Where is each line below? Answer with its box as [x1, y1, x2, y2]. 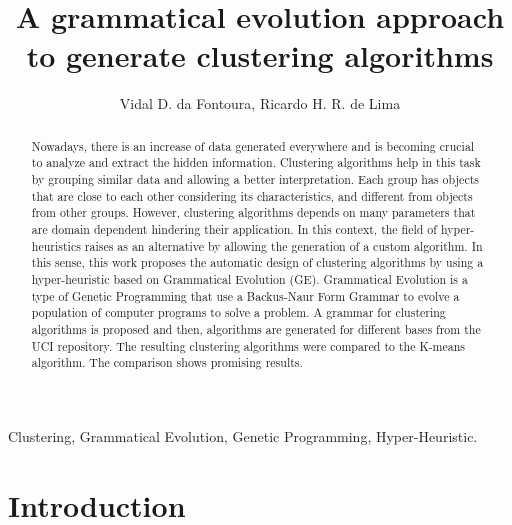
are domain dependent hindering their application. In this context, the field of [31, 220, 437, 237]
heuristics [31, 237, 81, 254]
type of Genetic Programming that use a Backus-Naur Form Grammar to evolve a [31, 287, 460, 304]
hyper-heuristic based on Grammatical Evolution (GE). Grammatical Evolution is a [31, 270, 468, 287]
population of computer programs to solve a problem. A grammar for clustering [31, 304, 446, 321]
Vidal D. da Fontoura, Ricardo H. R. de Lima [119, 93, 401, 114]
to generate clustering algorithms [26, 35, 494, 76]
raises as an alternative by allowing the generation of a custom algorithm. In [84, 237, 483, 254]
